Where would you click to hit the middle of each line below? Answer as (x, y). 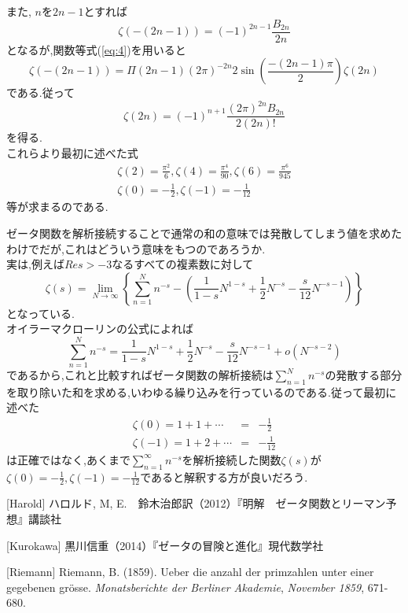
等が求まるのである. (57, 207)
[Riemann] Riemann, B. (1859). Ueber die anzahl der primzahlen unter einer (190, 572)
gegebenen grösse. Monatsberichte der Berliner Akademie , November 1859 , (186, 587)
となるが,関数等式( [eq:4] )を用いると (96, 49)
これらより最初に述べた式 (72, 153)
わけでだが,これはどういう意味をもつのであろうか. (136, 248)
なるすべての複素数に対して (183, 264)
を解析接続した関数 (232, 459)
